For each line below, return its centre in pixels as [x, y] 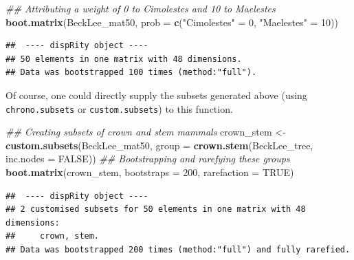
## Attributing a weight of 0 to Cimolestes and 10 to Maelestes [141, 8]
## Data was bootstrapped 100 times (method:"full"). [131, 73]
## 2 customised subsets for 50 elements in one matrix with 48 [156, 209]
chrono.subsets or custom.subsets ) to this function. [119, 108]
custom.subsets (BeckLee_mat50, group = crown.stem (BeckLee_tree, [159, 145]
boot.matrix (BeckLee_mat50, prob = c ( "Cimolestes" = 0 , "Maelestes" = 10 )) [172, 22]
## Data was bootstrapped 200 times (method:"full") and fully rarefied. [178, 249]
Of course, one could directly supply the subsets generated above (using [156, 95]
